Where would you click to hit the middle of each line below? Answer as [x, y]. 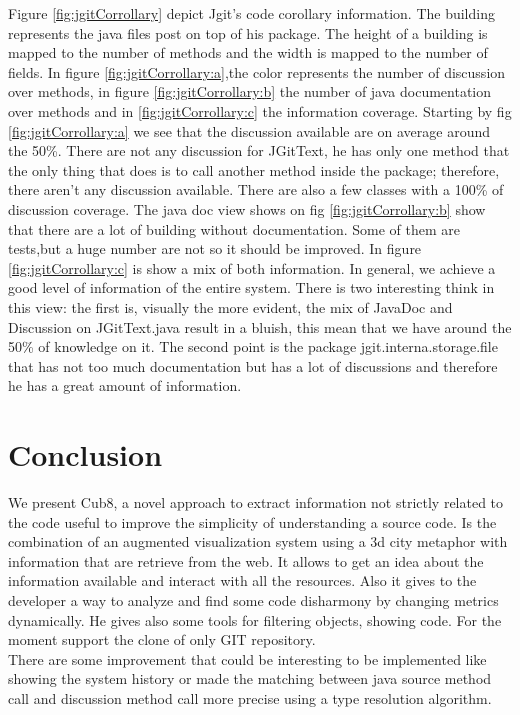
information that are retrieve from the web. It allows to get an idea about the [246, 560]
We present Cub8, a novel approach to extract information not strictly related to [256, 502]
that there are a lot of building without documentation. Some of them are [234, 228]
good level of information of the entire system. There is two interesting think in [251, 287]
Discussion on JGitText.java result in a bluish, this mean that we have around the [260, 326]
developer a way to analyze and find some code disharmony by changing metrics [253, 599]
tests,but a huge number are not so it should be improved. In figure [215, 248]
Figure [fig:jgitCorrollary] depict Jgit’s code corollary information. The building [251, 13]
